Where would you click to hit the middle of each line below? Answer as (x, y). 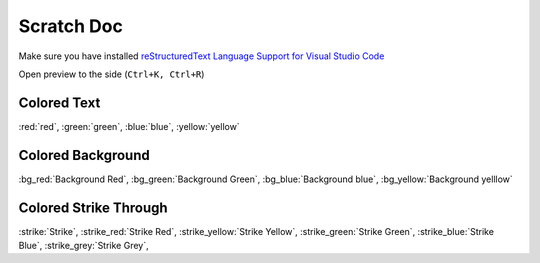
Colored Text (59, 102)
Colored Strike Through (93, 207)
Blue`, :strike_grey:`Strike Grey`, (83, 246)
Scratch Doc (71, 26)
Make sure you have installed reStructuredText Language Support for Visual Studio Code (201, 56)
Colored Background (84, 155)
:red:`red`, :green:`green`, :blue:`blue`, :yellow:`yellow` (129, 126)
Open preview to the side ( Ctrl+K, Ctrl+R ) (111, 74)
